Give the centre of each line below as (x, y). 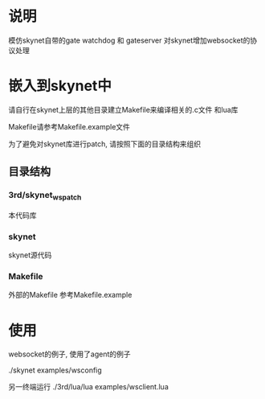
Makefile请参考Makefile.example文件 (69, 126)
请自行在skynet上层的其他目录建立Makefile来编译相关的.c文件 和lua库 (123, 109)
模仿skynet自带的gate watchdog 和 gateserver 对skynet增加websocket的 (129, 40)
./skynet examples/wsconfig (55, 370)
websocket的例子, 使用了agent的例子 (69, 354)
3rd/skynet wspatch (45, 196)
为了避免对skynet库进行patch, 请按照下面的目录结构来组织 (105, 144)
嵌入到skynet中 (60, 86)
